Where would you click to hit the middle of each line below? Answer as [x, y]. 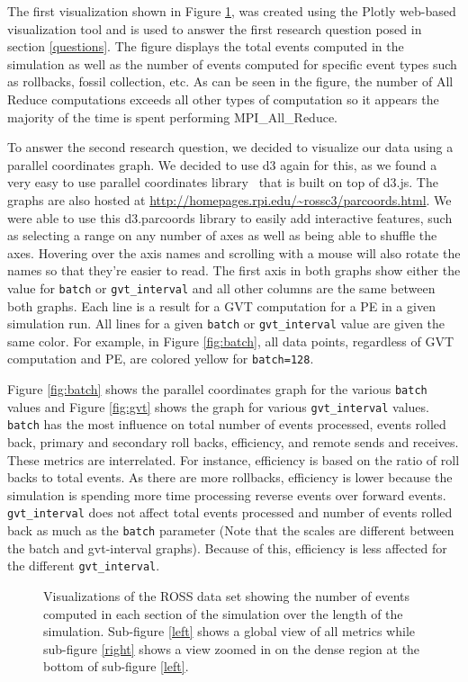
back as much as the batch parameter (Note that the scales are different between [231, 530]
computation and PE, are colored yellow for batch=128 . [161, 359]
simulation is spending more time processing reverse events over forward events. [227, 494]
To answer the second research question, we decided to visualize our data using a [230, 147]
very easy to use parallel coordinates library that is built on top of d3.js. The [223, 182]
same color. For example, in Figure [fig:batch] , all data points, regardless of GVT [231, 341]
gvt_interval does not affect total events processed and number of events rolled [230, 512]
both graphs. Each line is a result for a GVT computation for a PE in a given [221, 305]
